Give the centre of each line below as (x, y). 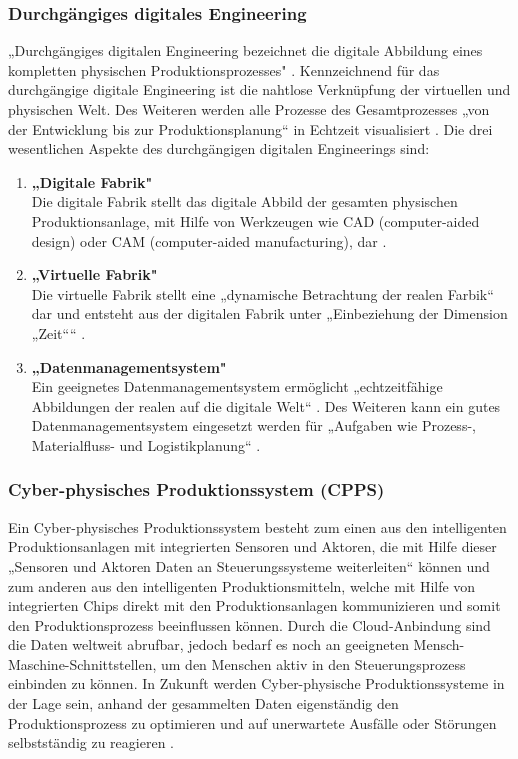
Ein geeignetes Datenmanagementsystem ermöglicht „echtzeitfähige (237, 386)
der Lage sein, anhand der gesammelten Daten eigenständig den (203, 703)
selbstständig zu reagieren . (91, 742)
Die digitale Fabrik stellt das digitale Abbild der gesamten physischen (244, 201)
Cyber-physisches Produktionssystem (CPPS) (196, 489)
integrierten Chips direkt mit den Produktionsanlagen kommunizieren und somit (254, 605)
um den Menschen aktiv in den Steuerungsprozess (313, 663)
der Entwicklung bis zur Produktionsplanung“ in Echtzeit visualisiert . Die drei (250, 128)
